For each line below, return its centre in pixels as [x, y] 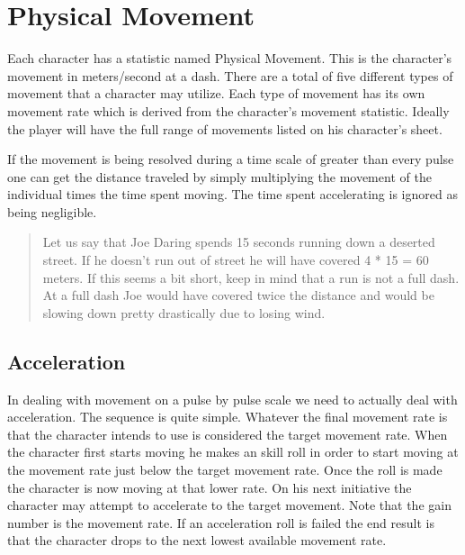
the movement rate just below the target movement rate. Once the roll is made [225, 470]
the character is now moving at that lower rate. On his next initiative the [210, 487]
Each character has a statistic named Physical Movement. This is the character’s [230, 58]
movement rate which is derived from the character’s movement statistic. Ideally [228, 110]
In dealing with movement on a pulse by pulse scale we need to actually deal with [232, 399]
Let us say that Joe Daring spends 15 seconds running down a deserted [239, 242]
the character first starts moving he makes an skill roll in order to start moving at [233, 452]
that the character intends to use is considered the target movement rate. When [228, 434]
